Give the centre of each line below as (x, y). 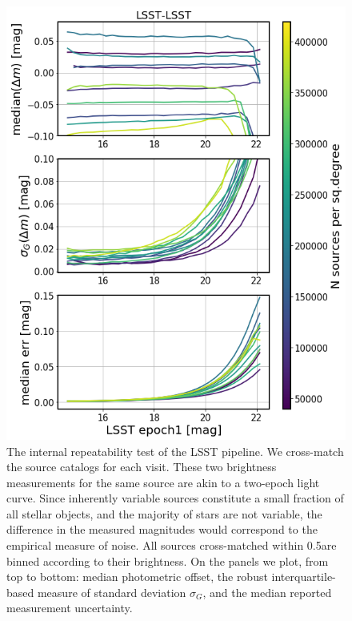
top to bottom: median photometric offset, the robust (137, 577)
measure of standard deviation (112, 592)
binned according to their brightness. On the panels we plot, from (168, 561)
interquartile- (304, 577)
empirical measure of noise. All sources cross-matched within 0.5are (172, 545)
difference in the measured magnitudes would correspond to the (162, 529)
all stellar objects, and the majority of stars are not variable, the (164, 513)
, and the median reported (267, 592)
